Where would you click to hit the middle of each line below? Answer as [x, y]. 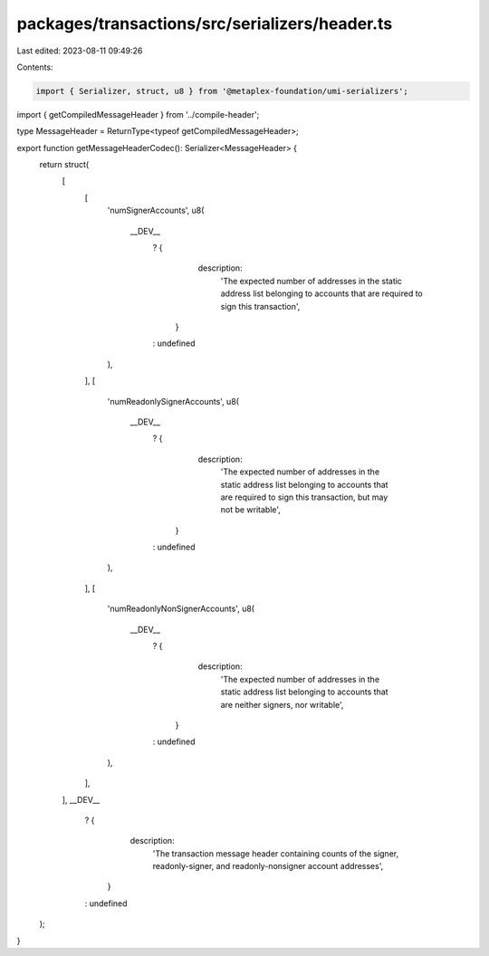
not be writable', [250, 510]
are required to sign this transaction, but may [304, 497]
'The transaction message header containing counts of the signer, [275, 853]
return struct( [64, 165]
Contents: [35, 67]
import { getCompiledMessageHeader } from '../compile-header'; [138, 114]
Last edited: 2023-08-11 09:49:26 [80, 51]
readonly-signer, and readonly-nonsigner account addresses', [268, 866]
